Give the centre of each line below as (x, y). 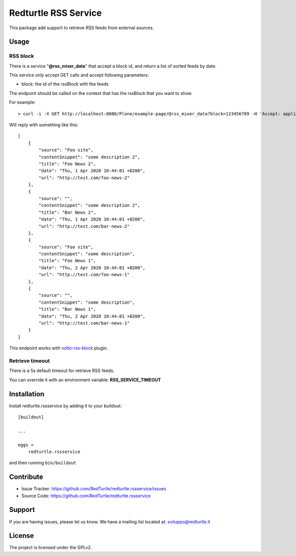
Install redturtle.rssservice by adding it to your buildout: (65, 406)
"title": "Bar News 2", (67, 212)
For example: (22, 102)
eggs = (26, 445)
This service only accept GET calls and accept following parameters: (79, 75)
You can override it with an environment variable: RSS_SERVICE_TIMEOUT (85, 380)
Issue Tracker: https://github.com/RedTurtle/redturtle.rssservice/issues (94, 489)
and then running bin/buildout (43, 463)
